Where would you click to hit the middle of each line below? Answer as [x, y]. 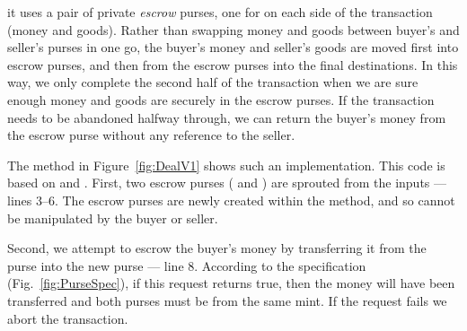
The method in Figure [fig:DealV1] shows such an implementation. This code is [226, 165]
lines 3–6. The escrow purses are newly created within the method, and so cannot [231, 200]
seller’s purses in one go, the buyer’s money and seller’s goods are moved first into [233, 47]
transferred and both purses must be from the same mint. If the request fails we [227, 300]
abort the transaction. [68, 318]
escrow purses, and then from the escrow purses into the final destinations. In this [233, 64]
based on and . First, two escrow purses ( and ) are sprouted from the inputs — [227, 183]
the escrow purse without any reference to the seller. [151, 135]
